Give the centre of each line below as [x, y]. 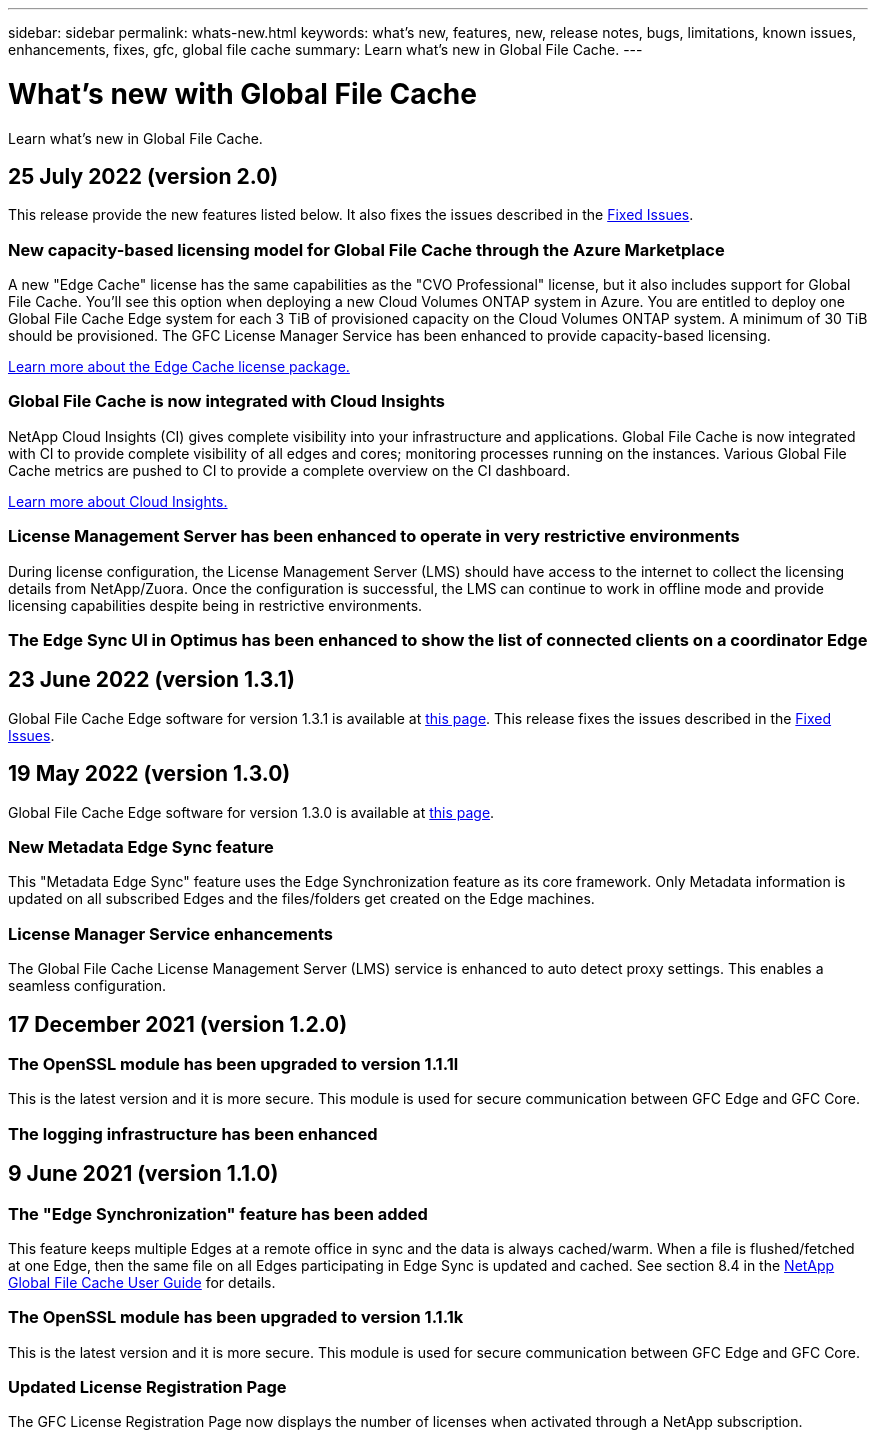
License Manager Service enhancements [170, 933]
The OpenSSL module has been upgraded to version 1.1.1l [233, 1064]
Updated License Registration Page [147, 1387]
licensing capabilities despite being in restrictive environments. [215, 605]
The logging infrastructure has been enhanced [193, 1133]
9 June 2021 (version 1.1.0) [143, 1174]
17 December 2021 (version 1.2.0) [178, 1024]
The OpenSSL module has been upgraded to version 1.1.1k [236, 1317]
